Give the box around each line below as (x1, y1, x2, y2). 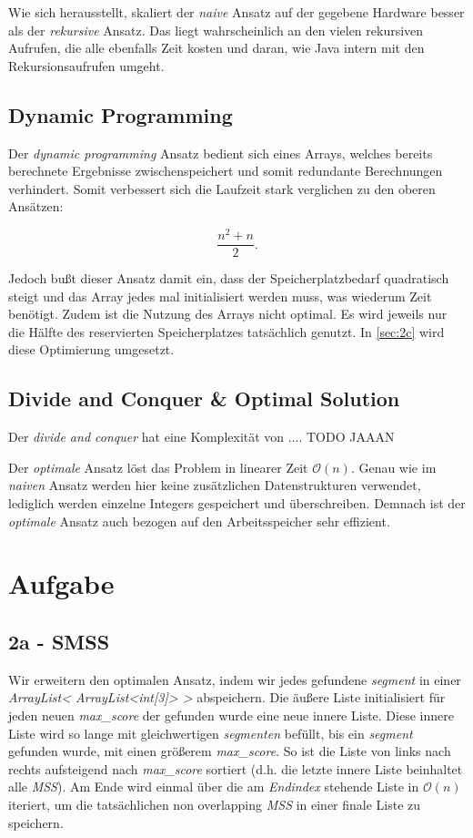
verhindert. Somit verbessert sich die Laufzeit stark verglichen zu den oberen (8, 179, 436, 198)
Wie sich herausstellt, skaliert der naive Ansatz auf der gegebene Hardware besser (8, 3, 465, 21)
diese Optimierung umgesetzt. (8, 340, 175, 359)
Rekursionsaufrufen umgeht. (8, 56, 165, 75)
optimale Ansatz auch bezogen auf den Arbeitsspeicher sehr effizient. (8, 511, 390, 530)
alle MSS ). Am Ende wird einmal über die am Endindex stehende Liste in (8, 777, 419, 796)
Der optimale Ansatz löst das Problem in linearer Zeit (8, 457, 308, 476)
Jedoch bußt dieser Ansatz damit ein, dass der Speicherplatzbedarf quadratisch (8, 269, 449, 288)
